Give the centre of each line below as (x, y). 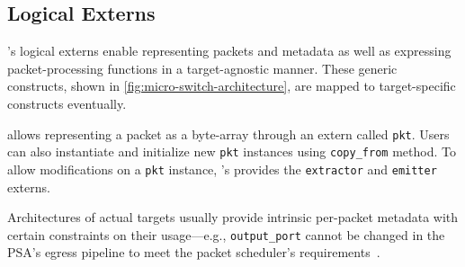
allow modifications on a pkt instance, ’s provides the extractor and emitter (222, 169)
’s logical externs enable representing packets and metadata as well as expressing (229, 51)
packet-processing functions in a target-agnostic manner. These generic (202, 68)
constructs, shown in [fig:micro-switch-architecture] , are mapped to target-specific (232, 86)
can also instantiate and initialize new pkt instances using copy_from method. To (232, 151)
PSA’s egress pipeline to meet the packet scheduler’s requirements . (194, 252)
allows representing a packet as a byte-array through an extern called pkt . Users (228, 133)
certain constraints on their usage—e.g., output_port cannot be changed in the (226, 234)
